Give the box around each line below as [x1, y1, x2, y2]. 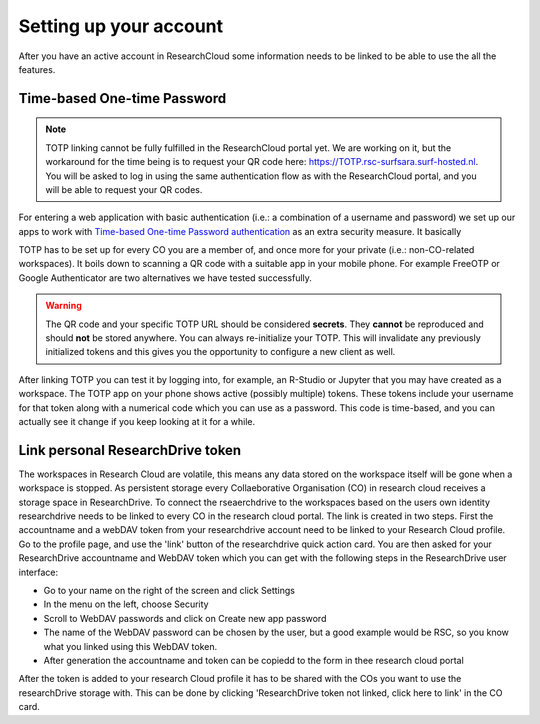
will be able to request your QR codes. [45, 183, 203, 195]
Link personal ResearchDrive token [18, 441, 242, 459]
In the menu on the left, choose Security [43, 598, 209, 610]
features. [18, 63, 56, 75]
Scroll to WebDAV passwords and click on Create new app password [43, 612, 327, 624]
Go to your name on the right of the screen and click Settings [43, 585, 295, 597]
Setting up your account [18, 15, 224, 37]
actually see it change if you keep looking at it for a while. [18, 415, 256, 427]
